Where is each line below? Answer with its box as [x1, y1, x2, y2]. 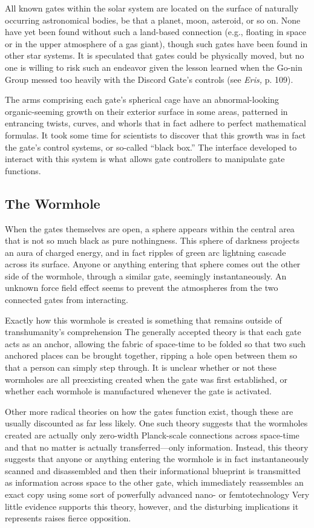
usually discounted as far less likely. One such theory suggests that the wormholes [5, 417, 308, 429]
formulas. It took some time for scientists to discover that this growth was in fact [5, 128, 306, 141]
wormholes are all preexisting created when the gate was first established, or [5, 373, 287, 385]
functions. [5, 164, 41, 177]
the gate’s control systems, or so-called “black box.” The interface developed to [5, 140, 297, 153]
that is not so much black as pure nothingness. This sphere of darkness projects [5, 234, 300, 247]
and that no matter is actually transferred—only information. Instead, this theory [5, 440, 309, 453]
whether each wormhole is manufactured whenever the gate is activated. [5, 385, 272, 397]
